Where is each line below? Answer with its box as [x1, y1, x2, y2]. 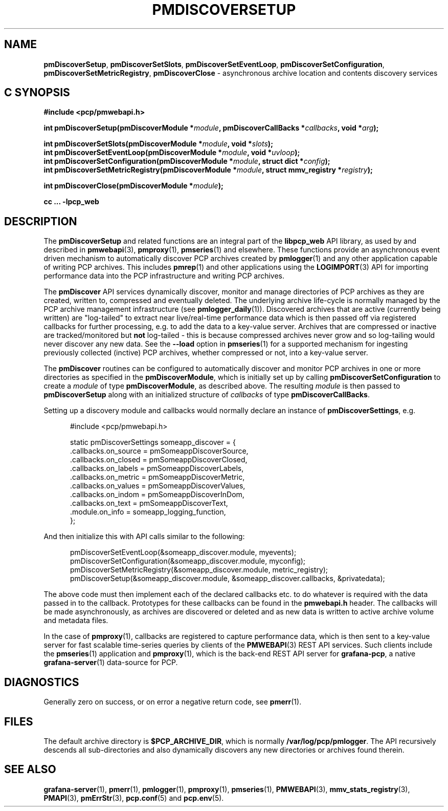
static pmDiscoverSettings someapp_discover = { [70, 438, 236, 447]
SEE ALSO [4, 763, 56, 776]
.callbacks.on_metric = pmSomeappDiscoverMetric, [70, 473, 245, 482]
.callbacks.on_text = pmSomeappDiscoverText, [70, 499, 228, 508]
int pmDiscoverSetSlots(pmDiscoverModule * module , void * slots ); [43, 139, 273, 148]
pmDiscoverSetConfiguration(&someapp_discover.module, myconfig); [70, 557, 306, 566]
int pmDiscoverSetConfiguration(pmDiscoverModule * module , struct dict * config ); [43, 157, 330, 166]
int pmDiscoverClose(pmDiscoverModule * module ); [43, 181, 223, 190]
